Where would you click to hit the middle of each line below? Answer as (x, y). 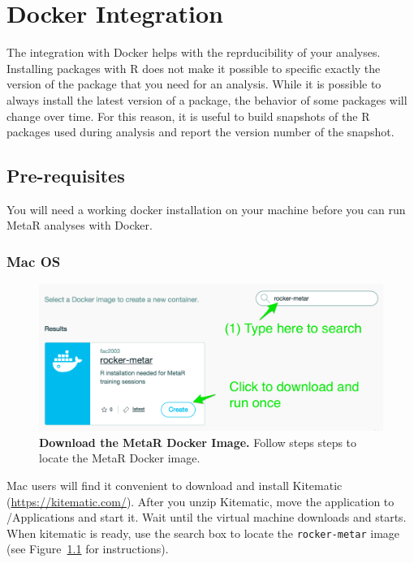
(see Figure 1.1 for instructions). (88, 549)
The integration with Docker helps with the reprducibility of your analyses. (194, 52)
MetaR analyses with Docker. (80, 225)
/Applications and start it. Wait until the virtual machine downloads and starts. (207, 517)
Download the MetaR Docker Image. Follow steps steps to (198, 442)
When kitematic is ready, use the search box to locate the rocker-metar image (203, 533)
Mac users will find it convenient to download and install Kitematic (175, 486)
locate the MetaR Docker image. (120, 458)
